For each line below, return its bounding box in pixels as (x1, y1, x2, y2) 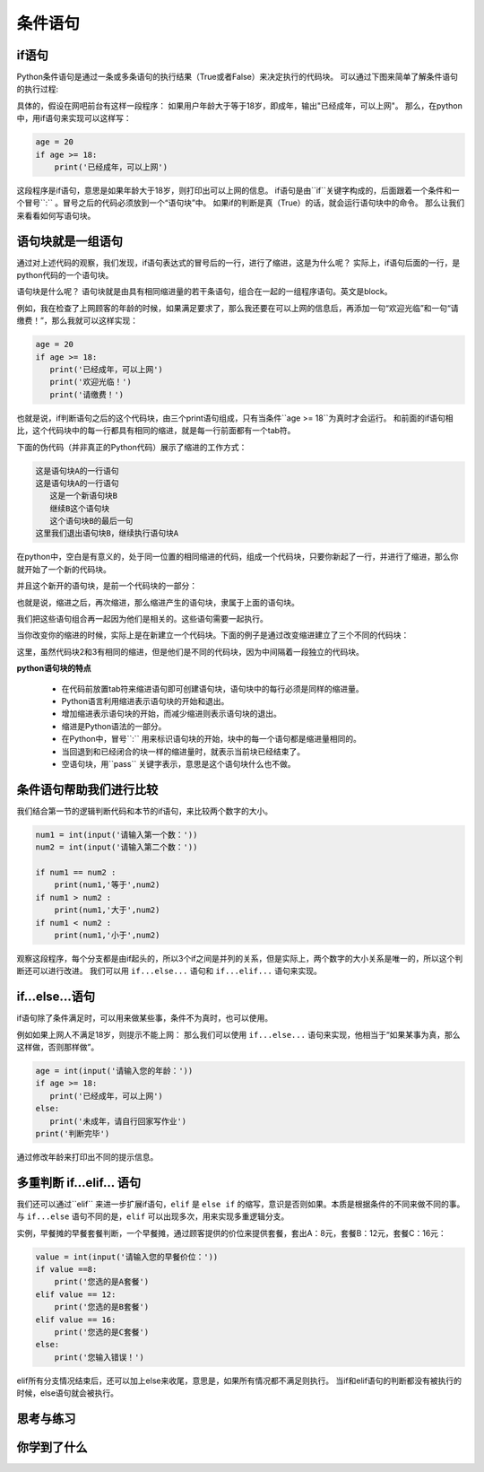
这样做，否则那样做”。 (16, 1041, 99, 1053)
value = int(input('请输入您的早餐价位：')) (35, 1251, 219, 1262)
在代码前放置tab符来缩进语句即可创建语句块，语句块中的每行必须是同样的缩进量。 (61, 683, 365, 694)
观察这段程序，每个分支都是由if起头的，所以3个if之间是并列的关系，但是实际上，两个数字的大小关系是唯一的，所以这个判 (16, 953, 463, 963)
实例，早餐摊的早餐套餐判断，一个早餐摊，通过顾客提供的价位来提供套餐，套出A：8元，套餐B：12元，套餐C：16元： (16, 1227, 447, 1238)
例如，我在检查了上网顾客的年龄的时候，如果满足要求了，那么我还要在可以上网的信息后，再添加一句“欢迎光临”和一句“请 (16, 302, 459, 313)
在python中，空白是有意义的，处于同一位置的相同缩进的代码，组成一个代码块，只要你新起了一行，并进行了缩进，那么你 (16, 552, 459, 562)
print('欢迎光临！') (49, 377, 132, 388)
